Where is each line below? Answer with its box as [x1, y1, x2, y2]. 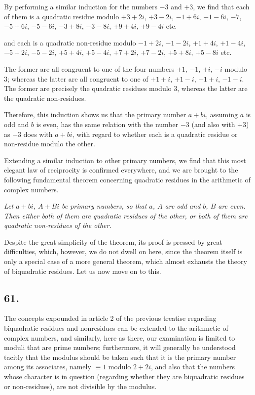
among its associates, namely [4, 361, 91, 372]
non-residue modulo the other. [4, 138, 95, 149]
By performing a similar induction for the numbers [4, 1, 157, 11]
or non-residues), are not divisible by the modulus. [4, 381, 157, 391]
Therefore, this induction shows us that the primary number [4, 109, 186, 120]
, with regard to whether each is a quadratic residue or [72, 129, 238, 139]
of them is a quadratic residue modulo [4, 11, 119, 21]
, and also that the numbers [150, 361, 235, 372]
